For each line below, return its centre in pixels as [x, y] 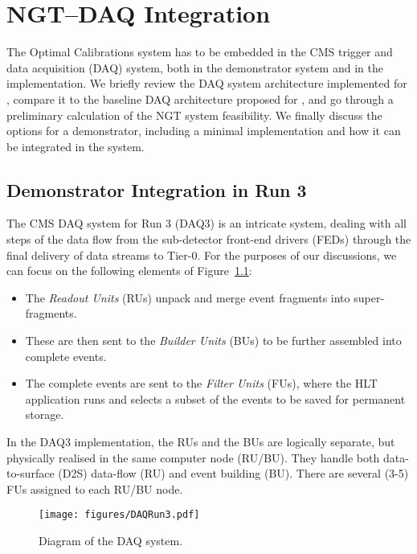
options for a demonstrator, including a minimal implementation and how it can [204, 131]
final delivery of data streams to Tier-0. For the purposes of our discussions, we [202, 254]
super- [369, 297]
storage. [45, 414]
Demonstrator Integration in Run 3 [157, 189]
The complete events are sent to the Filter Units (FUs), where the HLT [201, 383]
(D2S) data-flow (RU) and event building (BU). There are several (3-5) [233, 473]
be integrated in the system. [76, 146]
